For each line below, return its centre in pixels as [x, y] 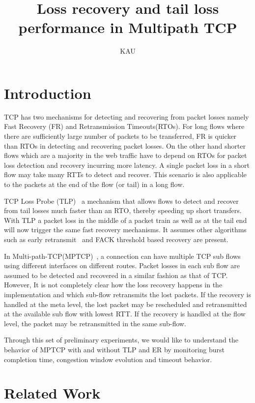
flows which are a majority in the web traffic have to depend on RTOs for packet [126, 155]
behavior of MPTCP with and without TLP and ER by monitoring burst [114, 349]
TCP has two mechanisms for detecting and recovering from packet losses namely [127, 116]
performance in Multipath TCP [128, 27]
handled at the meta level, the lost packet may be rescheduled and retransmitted [126, 304]
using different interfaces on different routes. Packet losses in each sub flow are [122, 265]
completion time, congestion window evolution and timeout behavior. [108, 359]
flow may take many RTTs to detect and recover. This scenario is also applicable [125, 174]
